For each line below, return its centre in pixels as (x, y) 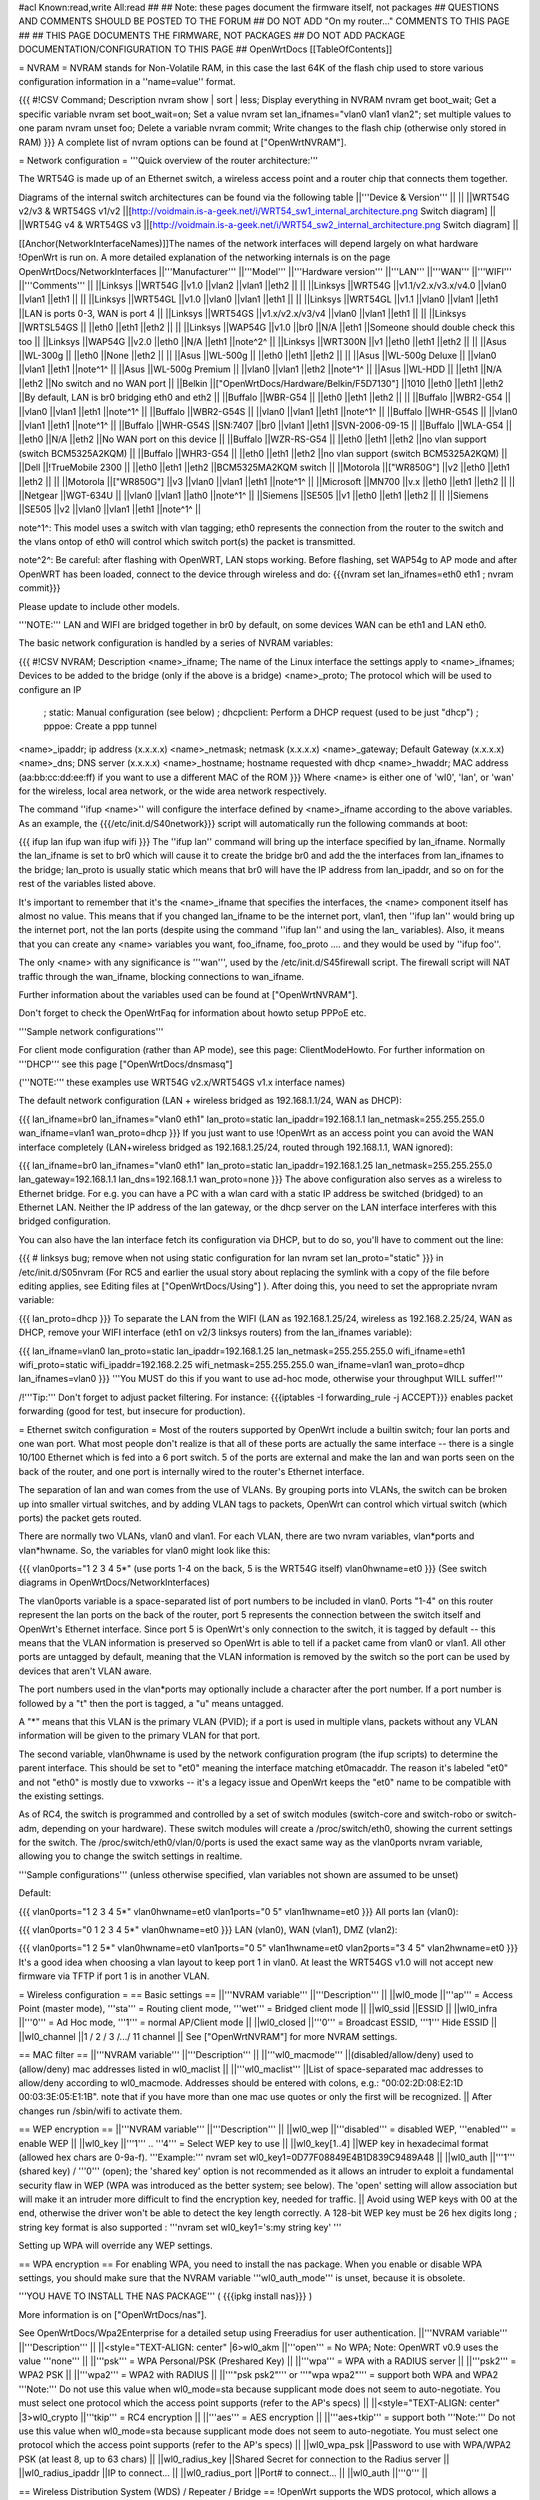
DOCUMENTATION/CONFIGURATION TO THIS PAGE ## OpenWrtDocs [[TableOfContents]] (205, 49)
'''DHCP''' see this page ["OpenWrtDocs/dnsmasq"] (126, 1064)
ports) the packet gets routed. (80, 1517)
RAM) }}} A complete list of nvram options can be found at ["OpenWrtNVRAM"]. (182, 142)
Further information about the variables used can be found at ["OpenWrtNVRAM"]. (188, 994)
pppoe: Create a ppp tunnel (100, 726)
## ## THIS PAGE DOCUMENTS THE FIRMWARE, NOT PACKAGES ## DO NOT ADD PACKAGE (212, 35)
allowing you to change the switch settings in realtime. (130, 1856)
